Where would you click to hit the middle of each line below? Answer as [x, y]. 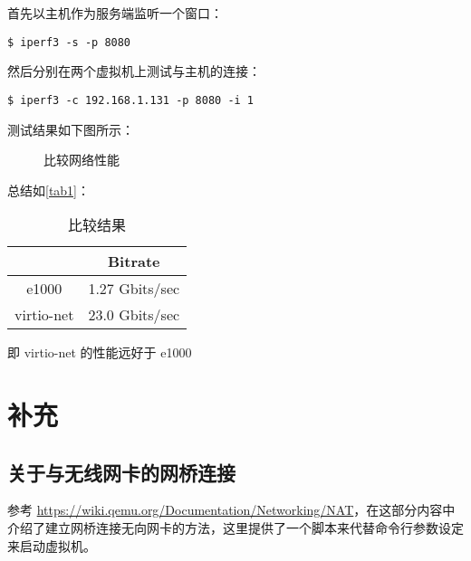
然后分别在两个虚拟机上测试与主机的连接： [134, 71]
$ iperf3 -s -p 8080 [69, 42]
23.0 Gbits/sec [134, 315]
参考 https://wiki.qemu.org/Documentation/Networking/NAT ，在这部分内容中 [231, 510]
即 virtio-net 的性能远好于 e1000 [100, 352]
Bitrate [134, 261]
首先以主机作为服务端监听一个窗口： [115, 13]
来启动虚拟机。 [52, 545]
